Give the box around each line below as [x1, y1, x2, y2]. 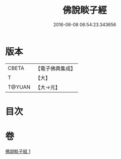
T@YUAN [8, 84, 31, 91]
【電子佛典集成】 [35, 65, 76, 72]
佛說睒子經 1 [5, 148, 31, 154]
